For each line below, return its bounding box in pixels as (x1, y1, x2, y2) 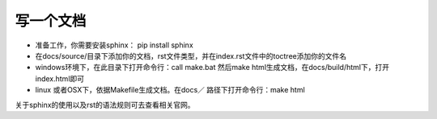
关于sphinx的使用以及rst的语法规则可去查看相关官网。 (15, 100, 195, 109)
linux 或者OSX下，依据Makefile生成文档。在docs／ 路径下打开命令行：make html (35, 85, 305, 95)
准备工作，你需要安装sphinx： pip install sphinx (35, 40, 193, 50)
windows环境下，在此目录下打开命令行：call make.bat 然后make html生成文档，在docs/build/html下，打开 (35, 63, 390, 72)
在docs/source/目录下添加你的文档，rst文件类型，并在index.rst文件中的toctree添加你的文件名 (35, 51, 347, 60)
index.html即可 (35, 73, 85, 84)
